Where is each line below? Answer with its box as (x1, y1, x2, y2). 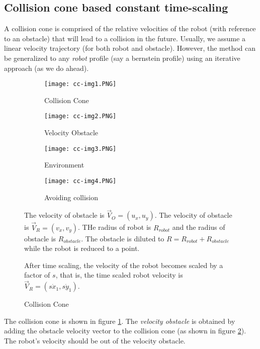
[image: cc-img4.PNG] (44, 177, 117, 185)
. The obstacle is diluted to (81, 233, 164, 243)
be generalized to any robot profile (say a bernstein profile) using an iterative (4, 52, 240, 63)
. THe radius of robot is (78, 222, 151, 232)
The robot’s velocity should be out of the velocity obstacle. (4, 335, 186, 345)
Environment (44, 159, 84, 170)
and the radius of (172, 222, 225, 232)
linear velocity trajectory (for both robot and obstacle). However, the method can (4, 43, 256, 53)
